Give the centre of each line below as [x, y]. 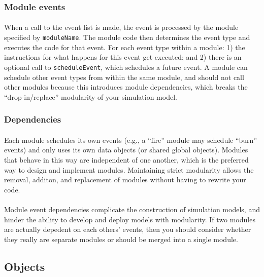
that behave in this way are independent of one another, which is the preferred [126, 159]
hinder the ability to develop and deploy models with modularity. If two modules [130, 219]
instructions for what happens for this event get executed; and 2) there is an [123, 57]
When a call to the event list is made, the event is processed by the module [121, 27]
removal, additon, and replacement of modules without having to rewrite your [125, 180]
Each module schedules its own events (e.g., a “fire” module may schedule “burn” [130, 140]
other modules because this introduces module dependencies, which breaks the [126, 87]
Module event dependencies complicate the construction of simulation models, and [132, 209]
